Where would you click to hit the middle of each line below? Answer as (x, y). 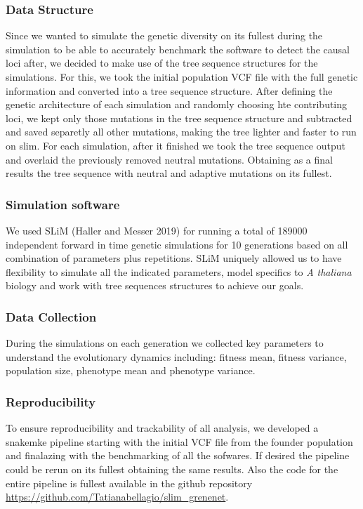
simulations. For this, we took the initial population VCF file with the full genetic (182, 77)
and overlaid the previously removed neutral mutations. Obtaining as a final (169, 159)
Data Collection (51, 316)
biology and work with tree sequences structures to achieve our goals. (155, 285)
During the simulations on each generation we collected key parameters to (165, 343)
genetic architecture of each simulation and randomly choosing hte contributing (177, 104)
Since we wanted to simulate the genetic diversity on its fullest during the (164, 35)
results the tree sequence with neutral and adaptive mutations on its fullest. (169, 173)
